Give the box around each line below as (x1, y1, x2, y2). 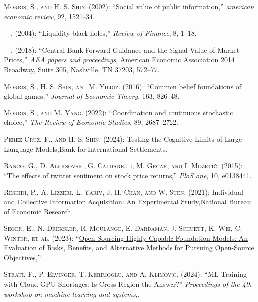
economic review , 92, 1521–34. (4, 11, 95, 21)
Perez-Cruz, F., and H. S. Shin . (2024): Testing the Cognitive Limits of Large (4, 133, 242, 144)
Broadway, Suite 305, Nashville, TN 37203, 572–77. (4, 64, 160, 74)
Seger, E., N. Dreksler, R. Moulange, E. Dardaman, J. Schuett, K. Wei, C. (4, 223, 242, 233)
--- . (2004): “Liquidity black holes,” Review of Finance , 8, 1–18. (4, 28, 197, 38)
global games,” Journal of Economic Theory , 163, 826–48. (4, 91, 180, 101)
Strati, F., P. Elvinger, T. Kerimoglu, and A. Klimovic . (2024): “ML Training (4, 269, 247, 279)
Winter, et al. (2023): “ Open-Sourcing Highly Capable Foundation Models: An (4, 232, 248, 243)
